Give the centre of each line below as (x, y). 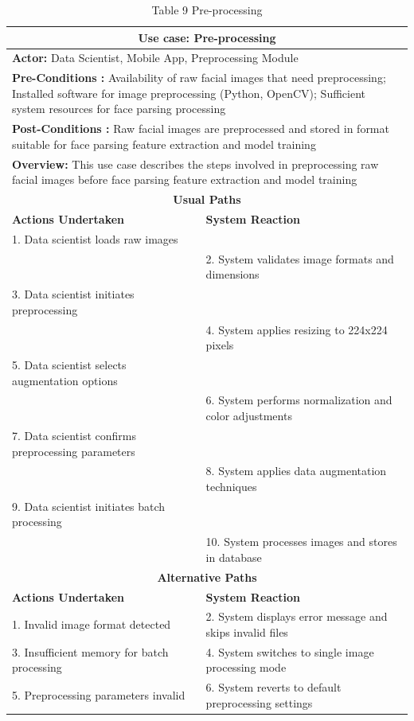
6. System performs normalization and (299, 400)
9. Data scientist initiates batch (89, 506)
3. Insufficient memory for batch (90, 651)
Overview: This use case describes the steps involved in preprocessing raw (195, 164)
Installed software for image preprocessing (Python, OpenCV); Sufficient (189, 93)
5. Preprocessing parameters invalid (99, 695)
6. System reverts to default (273, 687)
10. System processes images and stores (301, 542)
